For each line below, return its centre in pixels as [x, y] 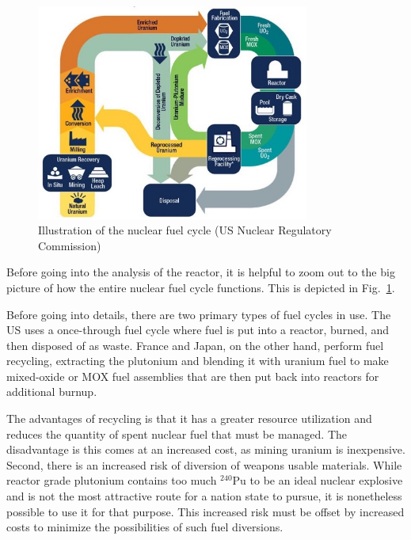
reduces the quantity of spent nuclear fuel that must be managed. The [177, 434]
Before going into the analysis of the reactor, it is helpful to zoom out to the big [201, 272]
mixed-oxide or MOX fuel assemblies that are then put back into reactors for [193, 376]
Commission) [70, 245]
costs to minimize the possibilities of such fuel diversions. [145, 527]
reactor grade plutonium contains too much [112, 480]
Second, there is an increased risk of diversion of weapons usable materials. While [204, 464]
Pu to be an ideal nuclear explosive [318, 480]
